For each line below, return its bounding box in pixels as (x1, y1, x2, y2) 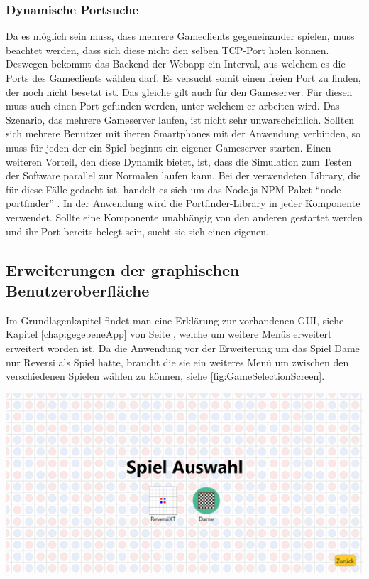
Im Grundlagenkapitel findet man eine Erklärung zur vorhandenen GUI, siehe (6, 312, 344, 327)
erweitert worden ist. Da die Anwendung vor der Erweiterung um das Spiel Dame (6, 340, 360, 355)
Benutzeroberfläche (6, 279, 150, 301)
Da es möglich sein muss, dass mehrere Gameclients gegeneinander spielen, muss (6, 28, 355, 43)
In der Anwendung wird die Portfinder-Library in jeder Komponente (62, 196, 360, 211)
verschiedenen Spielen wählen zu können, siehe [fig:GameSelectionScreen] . (6, 368, 325, 383)
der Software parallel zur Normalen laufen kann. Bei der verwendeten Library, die (6, 168, 361, 183)
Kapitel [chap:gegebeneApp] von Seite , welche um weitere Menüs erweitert (6, 326, 332, 341)
